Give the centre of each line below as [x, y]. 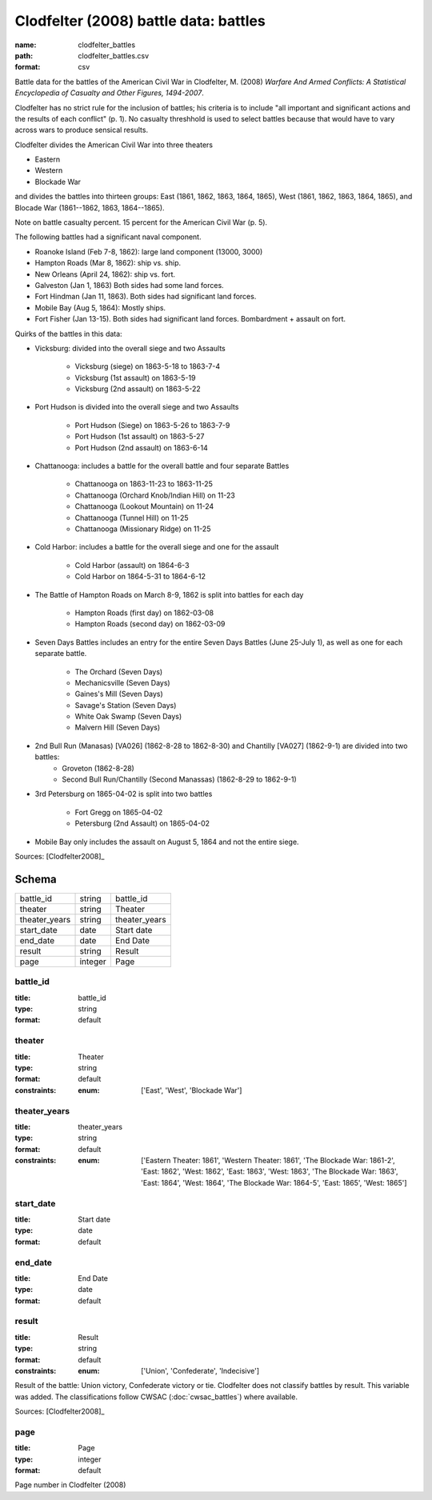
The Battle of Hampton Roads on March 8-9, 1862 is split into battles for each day [169, 594]
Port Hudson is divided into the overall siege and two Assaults [137, 407]
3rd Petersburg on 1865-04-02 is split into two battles [124, 794]
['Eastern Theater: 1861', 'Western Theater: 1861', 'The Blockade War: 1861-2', [268, 1161]
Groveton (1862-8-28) [98, 768]
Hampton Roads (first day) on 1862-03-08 [144, 613]
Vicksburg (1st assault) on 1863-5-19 [135, 378]
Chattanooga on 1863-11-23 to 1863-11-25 [144, 484]
